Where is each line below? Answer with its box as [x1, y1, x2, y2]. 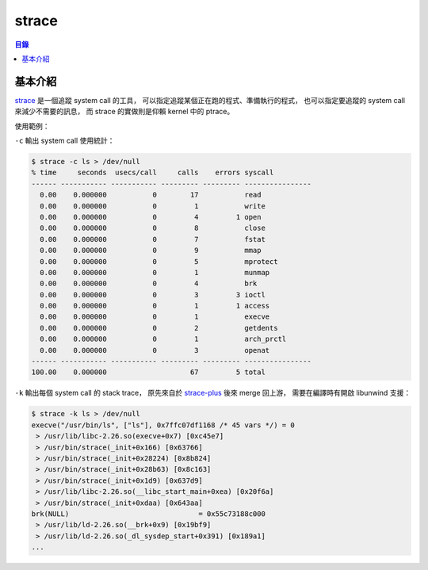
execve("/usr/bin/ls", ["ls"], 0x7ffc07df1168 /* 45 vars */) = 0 [31, 420, 295, 430]
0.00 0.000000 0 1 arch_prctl [40, 335, 287, 344]
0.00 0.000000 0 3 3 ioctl [40, 290, 266, 299]
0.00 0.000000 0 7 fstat [40, 235, 266, 243]
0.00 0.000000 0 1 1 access [40, 301, 270, 311]
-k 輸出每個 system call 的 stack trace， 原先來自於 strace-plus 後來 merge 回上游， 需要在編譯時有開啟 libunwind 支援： [14, 388, 411, 398]
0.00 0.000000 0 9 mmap [40, 246, 262, 255]
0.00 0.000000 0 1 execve [40, 312, 270, 321]
